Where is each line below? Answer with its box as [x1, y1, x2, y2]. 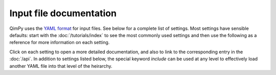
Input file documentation [9, 8, 117, 19]
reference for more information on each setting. [9, 40, 110, 46]
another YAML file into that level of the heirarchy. [9, 63, 112, 69]
